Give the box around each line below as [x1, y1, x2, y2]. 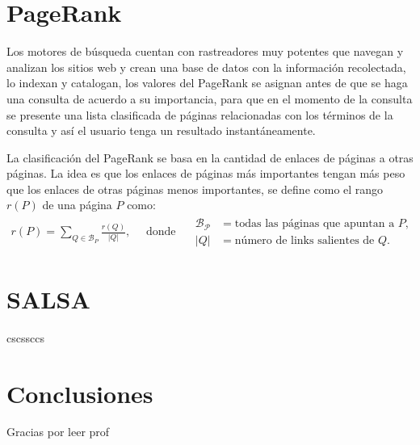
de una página [42, 196, 112, 213]
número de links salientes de [234, 234, 375, 246]
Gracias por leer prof [6, 423, 110, 440]
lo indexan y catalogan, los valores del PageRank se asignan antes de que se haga [6, 74, 408, 91]
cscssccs [6, 329, 44, 346]
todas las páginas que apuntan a [234, 218, 395, 230]
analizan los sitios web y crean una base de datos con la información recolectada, [6, 58, 406, 75]
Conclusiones [6, 376, 153, 409]
